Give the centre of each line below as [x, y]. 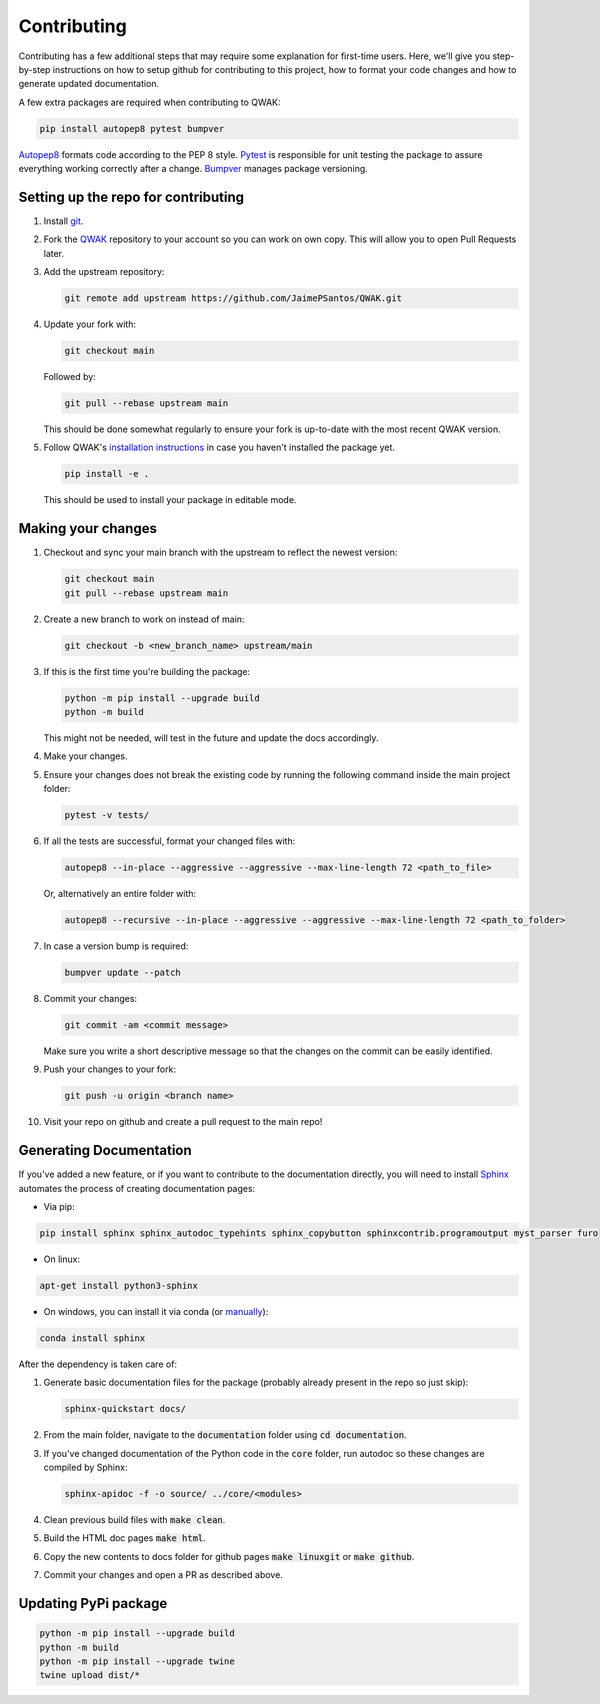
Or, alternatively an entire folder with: [120, 894]
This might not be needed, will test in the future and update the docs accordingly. [211, 738]
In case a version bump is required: [116, 946]
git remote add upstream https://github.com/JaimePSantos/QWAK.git [233, 298]
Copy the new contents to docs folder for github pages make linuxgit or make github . [229, 1556]
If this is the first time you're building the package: [147, 671]
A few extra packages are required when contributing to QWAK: [149, 102]
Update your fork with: [90, 324]
